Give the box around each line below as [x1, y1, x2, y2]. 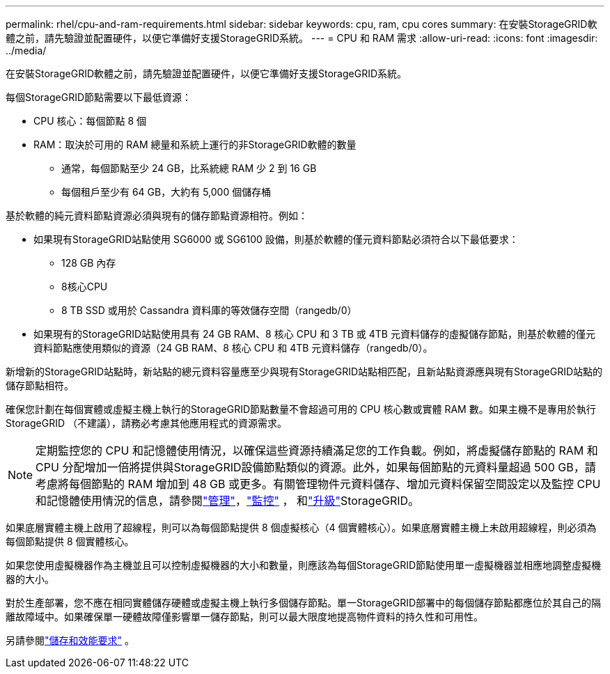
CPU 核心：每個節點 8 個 [33, 115, 147, 127]
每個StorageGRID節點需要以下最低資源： [6, 91, 192, 103]
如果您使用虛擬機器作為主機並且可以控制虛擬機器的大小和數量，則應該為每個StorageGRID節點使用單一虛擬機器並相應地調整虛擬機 [6, 559, 602, 571]
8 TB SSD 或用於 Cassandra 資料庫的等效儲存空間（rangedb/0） [61, 304, 357, 316]
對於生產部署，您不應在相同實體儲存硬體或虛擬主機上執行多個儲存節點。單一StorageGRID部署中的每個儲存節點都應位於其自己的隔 [6, 597, 602, 609]
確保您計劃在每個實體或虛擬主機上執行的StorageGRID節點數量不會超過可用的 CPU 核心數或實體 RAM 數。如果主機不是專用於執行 [6, 403, 596, 415]
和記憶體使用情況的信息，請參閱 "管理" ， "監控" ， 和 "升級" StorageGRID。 [36, 494, 420, 508]
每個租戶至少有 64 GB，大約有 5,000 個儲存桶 [61, 186, 272, 198]
